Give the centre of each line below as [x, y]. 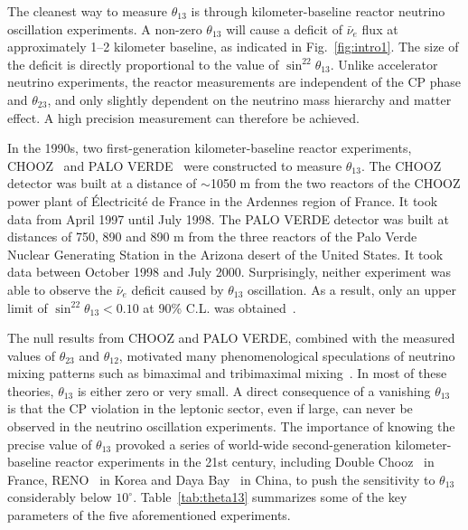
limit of [28, 307]
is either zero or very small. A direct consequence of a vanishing [254, 390]
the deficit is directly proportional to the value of [143, 64]
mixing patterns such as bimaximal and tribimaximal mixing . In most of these [227, 373]
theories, [31, 390]
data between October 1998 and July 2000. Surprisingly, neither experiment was [229, 272]
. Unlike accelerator [384, 64]
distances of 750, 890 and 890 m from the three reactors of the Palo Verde [212, 237]
